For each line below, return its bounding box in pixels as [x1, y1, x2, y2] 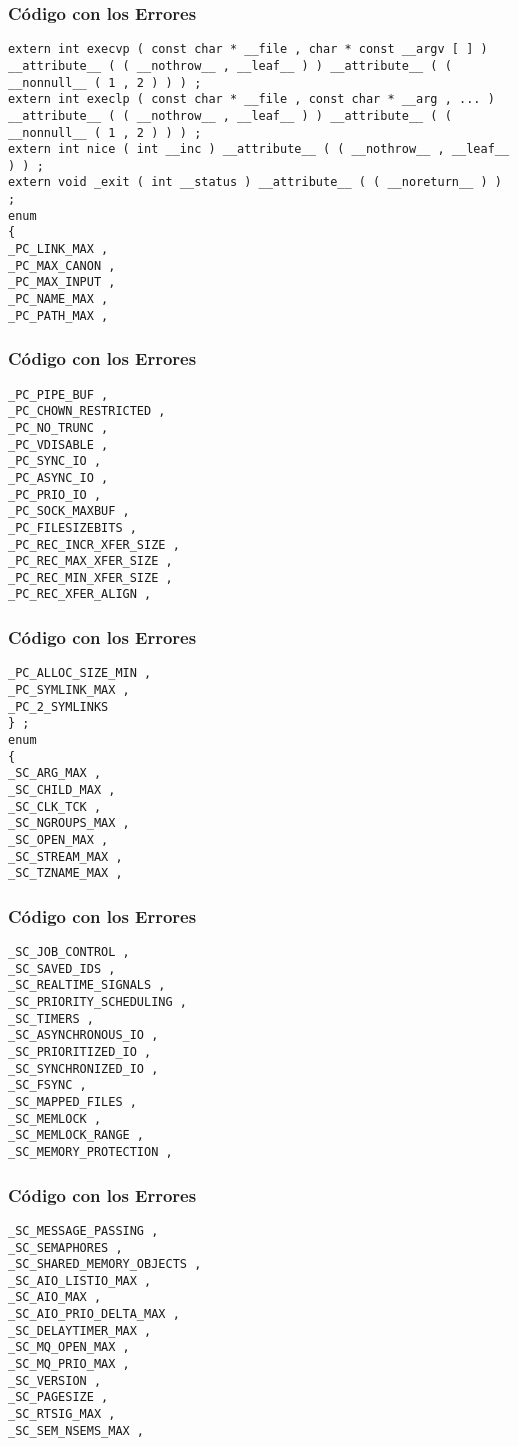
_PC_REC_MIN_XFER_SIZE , [8, 570, 173, 585]
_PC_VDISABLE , [8, 437, 109, 452]
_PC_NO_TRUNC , [8, 420, 109, 435]
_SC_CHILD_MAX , [8, 782, 116, 797]
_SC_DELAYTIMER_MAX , [8, 1323, 152, 1338]
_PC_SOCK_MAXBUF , [8, 504, 130, 519]
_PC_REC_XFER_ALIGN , [8, 587, 152, 602]
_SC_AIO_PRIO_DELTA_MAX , [8, 1307, 180, 1322]
